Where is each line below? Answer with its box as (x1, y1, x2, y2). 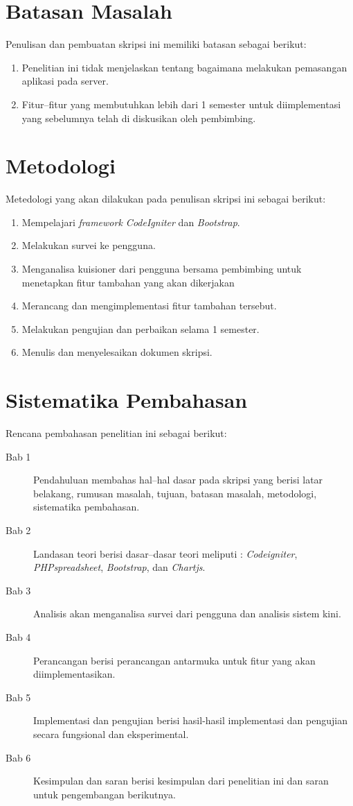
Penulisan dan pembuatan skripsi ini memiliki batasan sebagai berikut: (6, 37, 307, 51)
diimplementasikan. (33, 667, 116, 681)
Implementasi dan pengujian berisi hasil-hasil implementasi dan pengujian (33, 713, 347, 728)
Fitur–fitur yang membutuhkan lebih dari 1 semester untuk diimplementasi (21, 96, 341, 111)
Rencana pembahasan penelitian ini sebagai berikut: (6, 426, 227, 440)
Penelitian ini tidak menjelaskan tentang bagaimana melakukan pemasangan (21, 60, 347, 74)
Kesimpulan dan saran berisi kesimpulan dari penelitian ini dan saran (33, 773, 329, 788)
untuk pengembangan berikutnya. (33, 787, 176, 801)
